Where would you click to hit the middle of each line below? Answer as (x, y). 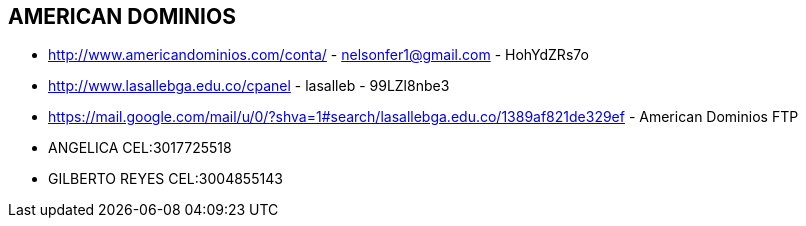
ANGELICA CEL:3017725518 (140, 148)
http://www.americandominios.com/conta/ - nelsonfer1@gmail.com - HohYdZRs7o (318, 55)
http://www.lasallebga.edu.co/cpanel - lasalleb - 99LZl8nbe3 (249, 86)
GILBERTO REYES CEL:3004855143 (165, 179)
